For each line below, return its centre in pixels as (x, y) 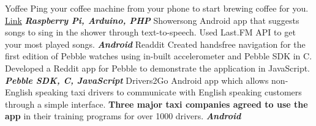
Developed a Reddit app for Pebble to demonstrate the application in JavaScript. (158, 68)
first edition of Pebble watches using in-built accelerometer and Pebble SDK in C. (159, 56)
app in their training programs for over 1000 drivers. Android (123, 116)
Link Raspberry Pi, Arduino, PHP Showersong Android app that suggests (152, 20)
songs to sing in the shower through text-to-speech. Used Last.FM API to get (150, 32)
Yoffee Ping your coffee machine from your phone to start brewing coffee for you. (157, 8)
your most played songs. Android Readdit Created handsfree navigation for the (155, 44)
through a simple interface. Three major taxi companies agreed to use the (156, 104)
